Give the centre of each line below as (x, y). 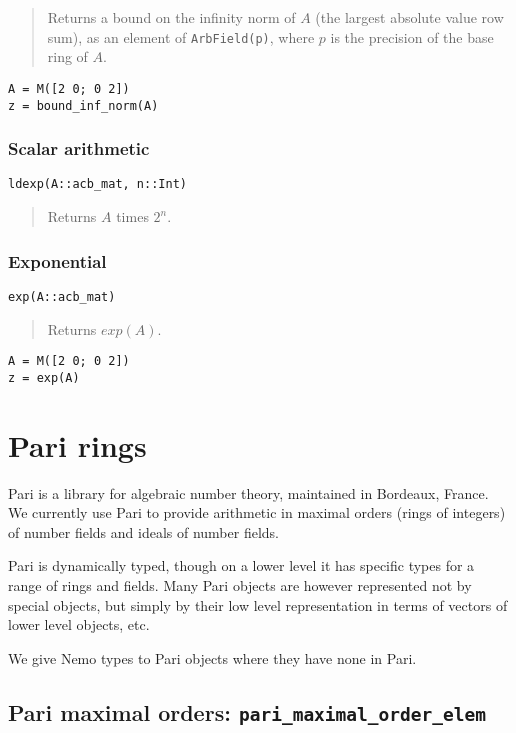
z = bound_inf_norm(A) (83, 105)
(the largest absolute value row (409, 17)
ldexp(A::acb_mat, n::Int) (97, 184)
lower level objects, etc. (79, 624)
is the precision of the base (412, 36)
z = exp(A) (44, 377)
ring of (67, 56)
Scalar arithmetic (79, 148)
